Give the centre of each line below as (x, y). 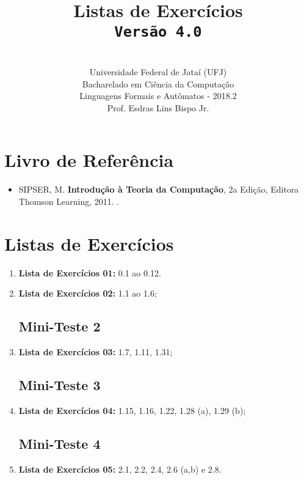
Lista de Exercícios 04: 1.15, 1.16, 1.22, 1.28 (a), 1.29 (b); (132, 410)
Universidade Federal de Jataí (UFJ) (158, 72)
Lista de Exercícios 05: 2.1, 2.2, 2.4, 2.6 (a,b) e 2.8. (120, 469)
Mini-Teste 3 (60, 385)
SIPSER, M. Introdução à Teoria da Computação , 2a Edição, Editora (159, 189)
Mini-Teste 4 (60, 443)
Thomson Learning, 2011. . (69, 201)
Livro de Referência (89, 160)
